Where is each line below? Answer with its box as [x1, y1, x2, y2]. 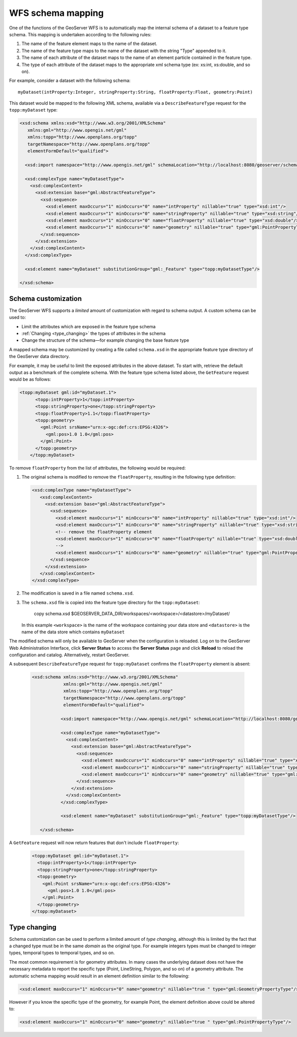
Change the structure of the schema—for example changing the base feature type [21, 337, 189, 343]
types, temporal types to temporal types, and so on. [9, 950, 115, 956]
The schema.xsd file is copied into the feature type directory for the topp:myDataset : [21, 599, 200, 605]
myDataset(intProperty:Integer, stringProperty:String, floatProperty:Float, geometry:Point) [18, 89, 253, 95]
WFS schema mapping [9, 7, 104, 18]
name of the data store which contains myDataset [21, 629, 125, 635]
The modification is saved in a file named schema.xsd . [21, 590, 134, 596]
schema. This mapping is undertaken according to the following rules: [9, 31, 152, 37]
